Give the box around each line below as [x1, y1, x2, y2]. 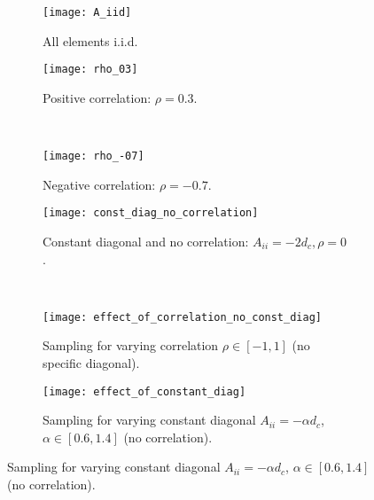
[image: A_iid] [43, 6, 132, 19]
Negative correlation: [43, 175, 156, 193]
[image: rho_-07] [43, 150, 144, 163]
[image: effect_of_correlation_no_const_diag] [43, 310, 322, 324]
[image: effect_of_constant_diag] [43, 385, 246, 398]
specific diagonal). [43, 354, 140, 372]
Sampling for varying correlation [43, 336, 219, 355]
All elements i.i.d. [43, 31, 138, 50]
